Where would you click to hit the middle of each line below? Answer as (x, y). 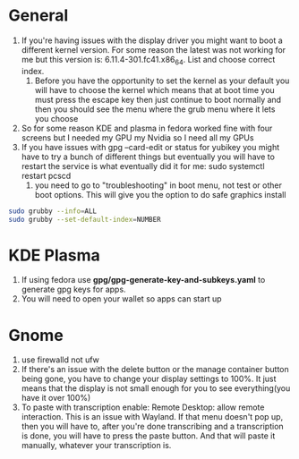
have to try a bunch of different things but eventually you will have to (148, 157)
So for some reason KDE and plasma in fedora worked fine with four (147, 128)
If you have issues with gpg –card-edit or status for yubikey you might (150, 147)
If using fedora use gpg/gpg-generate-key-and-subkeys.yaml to (143, 280)
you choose (56, 118)
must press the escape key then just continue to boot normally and (158, 99)
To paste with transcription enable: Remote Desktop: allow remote (143, 407)
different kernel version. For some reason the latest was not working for (154, 49)
